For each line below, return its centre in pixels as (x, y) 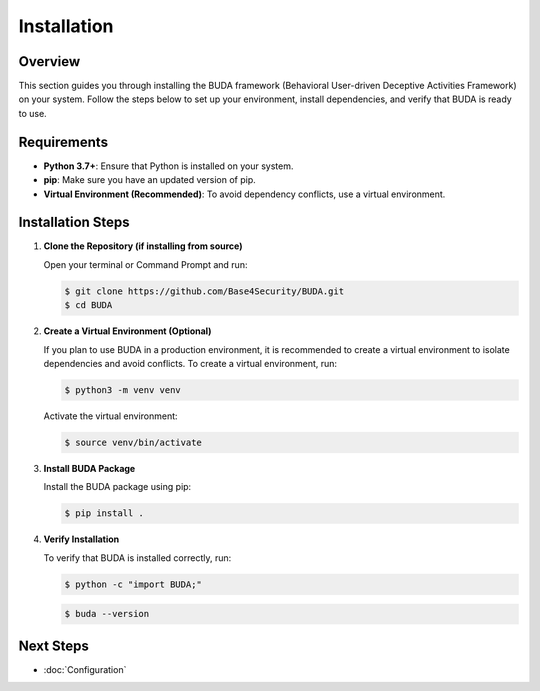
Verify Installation (81, 539)
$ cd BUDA (88, 305)
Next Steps (53, 645)
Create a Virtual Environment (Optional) (127, 331)
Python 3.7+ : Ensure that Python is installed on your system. (168, 166)
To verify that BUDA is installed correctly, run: (137, 557)
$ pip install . (104, 513)
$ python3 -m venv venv (123, 389)
